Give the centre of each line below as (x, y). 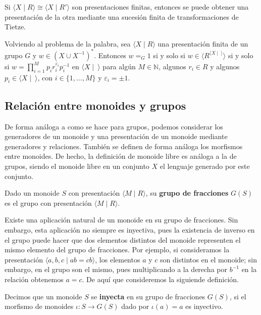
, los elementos (118, 259)
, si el (238, 296)
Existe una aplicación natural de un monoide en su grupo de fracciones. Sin (121, 220)
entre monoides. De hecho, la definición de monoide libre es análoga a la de (121, 156)
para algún (119, 66)
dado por (135, 306)
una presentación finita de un (203, 43)
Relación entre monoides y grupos (95, 105)
